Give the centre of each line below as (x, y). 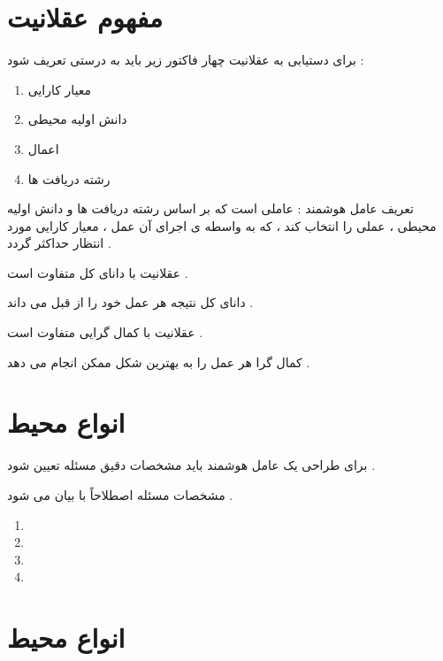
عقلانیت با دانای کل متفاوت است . (98, 272)
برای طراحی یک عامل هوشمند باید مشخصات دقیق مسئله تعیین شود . (191, 465)
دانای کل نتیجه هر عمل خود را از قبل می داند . (130, 302)
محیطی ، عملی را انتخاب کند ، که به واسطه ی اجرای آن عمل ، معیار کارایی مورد (222, 225)
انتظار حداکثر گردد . (59, 243)
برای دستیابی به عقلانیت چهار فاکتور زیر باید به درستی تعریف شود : (186, 60)
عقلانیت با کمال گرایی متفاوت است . (105, 332)
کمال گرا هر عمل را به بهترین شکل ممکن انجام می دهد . (159, 361)
